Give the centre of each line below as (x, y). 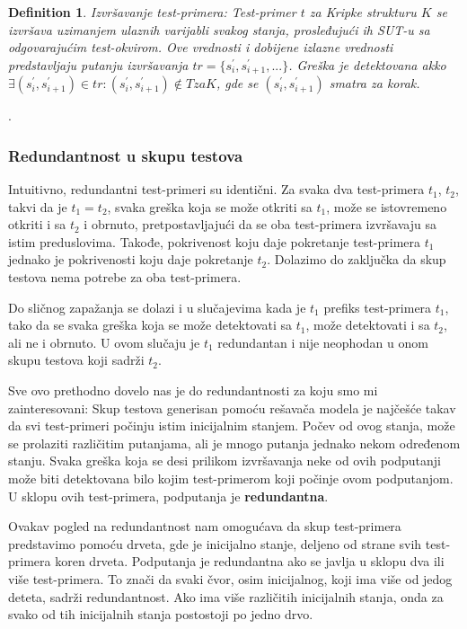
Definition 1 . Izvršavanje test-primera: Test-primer (152, 12)
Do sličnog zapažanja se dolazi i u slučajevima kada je (157, 307)
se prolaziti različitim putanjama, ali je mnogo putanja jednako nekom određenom (234, 443)
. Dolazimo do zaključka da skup (357, 259)
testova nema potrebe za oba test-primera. (125, 277)
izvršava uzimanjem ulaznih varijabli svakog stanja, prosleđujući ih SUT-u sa (219, 29)
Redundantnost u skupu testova (126, 155)
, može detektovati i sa (368, 325)
